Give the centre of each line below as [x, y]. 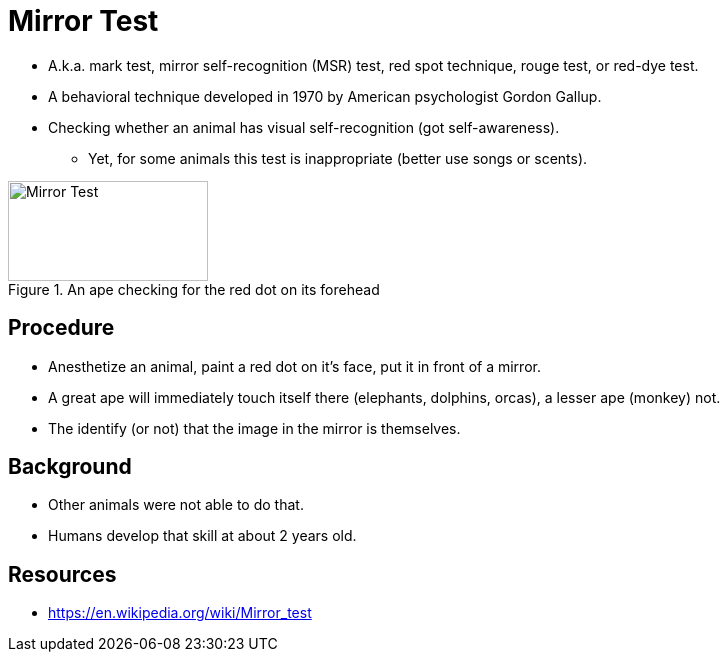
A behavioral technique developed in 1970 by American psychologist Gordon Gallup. [325, 96]
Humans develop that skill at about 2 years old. [202, 536]
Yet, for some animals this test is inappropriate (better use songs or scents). [338, 158]
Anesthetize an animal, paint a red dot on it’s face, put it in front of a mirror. [294, 366]
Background [70, 467]
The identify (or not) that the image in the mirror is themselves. [254, 428]
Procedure [61, 328]
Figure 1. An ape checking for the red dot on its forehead [194, 289]
